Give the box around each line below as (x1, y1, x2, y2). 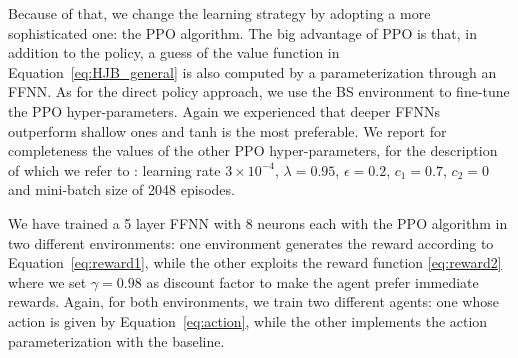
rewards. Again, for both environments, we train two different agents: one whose (8, 291, 499, 312)
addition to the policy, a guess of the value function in (8, 42, 340, 63)
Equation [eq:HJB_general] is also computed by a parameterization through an (8, 61, 497, 82)
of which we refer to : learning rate (8, 159, 221, 180)
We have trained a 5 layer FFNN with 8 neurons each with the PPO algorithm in (8, 212, 508, 233)
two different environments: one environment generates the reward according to (8, 232, 494, 253)
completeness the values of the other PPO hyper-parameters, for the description (8, 140, 498, 161)
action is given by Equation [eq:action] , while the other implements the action (8, 310, 488, 331)
